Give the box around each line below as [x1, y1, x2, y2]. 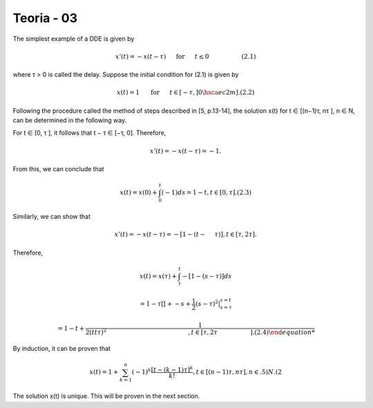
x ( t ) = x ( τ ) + [139, 272, 178, 280]
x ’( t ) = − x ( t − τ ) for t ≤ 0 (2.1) [115, 52, 256, 60]
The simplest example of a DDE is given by [12, 35, 135, 43]
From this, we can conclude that [12, 165, 104, 173]
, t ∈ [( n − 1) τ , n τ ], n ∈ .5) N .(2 [193, 368, 283, 376]
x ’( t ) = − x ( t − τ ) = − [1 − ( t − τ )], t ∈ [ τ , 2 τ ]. [114, 231, 257, 238]
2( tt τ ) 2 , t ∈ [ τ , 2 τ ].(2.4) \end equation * [85, 327, 316, 336]
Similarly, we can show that [12, 212, 91, 220]
